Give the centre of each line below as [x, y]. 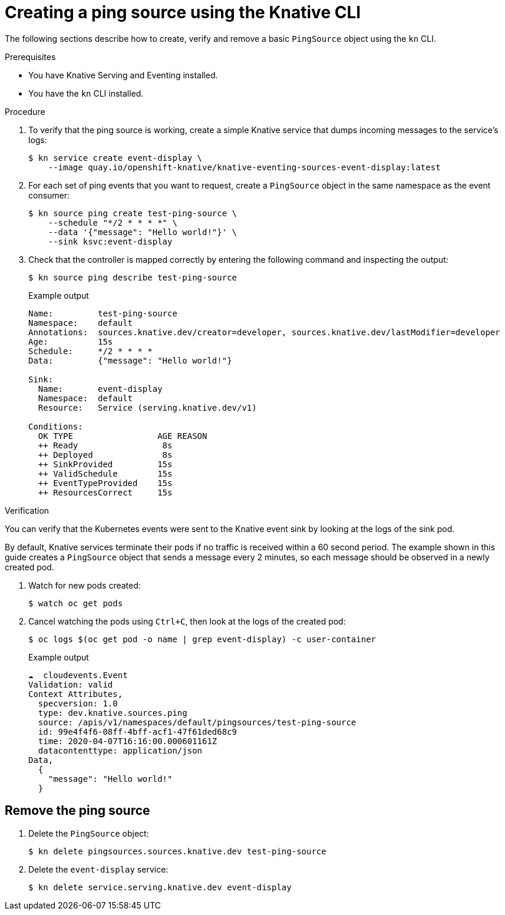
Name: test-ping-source [103, 313]
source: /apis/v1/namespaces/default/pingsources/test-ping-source [197, 722]
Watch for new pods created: [85, 585]
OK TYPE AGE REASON [123, 436]
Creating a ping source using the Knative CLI [183, 12]
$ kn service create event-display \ [115, 158]
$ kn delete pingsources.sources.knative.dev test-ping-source [177, 851]
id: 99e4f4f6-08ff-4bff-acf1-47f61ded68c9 [138, 731]
